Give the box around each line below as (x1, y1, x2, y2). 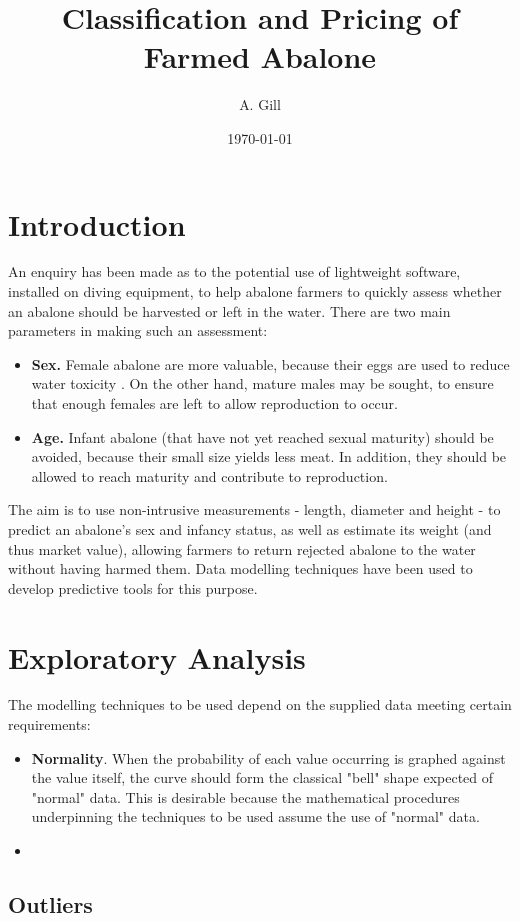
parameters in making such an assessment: (8, 320, 268, 341)
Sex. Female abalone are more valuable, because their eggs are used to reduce (31, 353, 510, 374)
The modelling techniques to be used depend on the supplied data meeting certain (8, 694, 512, 715)
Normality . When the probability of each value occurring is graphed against (31, 747, 506, 768)
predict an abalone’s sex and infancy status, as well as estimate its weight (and (8, 518, 492, 539)
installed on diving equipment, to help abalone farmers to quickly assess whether (8, 281, 502, 302)
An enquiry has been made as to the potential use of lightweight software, (8, 261, 461, 282)
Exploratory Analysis (8, 636, 306, 677)
